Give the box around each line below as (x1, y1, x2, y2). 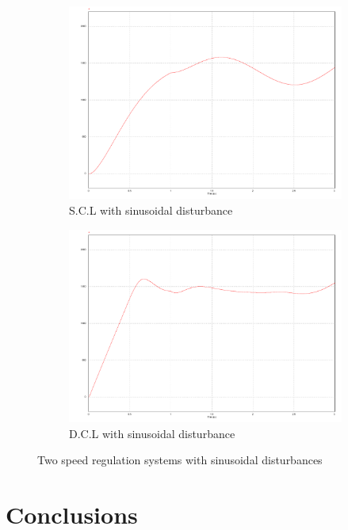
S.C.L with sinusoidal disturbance (69, 202, 233, 219)
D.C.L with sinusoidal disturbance (69, 425, 235, 441)
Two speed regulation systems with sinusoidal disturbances (37, 452, 323, 468)
